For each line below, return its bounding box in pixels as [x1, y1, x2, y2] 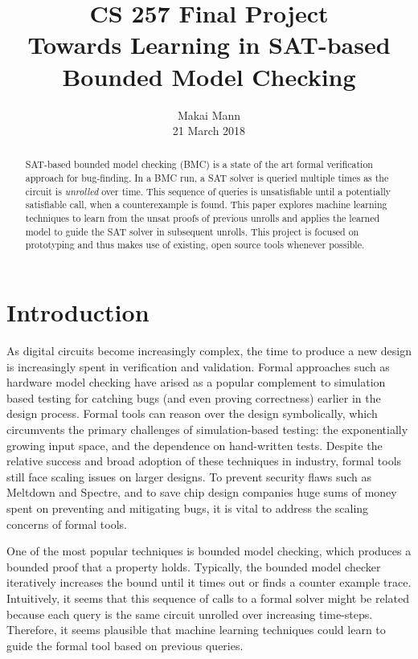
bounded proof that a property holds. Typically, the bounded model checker [6, 558, 381, 575]
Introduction [6, 296, 150, 329]
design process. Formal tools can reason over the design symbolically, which [6, 405, 378, 422]
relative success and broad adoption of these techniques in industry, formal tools [6, 452, 402, 469]
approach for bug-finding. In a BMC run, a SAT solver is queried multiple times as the [25, 171, 389, 185]
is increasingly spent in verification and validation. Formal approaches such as [6, 358, 390, 375]
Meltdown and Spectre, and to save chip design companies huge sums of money [6, 484, 397, 501]
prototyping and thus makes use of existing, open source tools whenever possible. [25, 238, 365, 252]
